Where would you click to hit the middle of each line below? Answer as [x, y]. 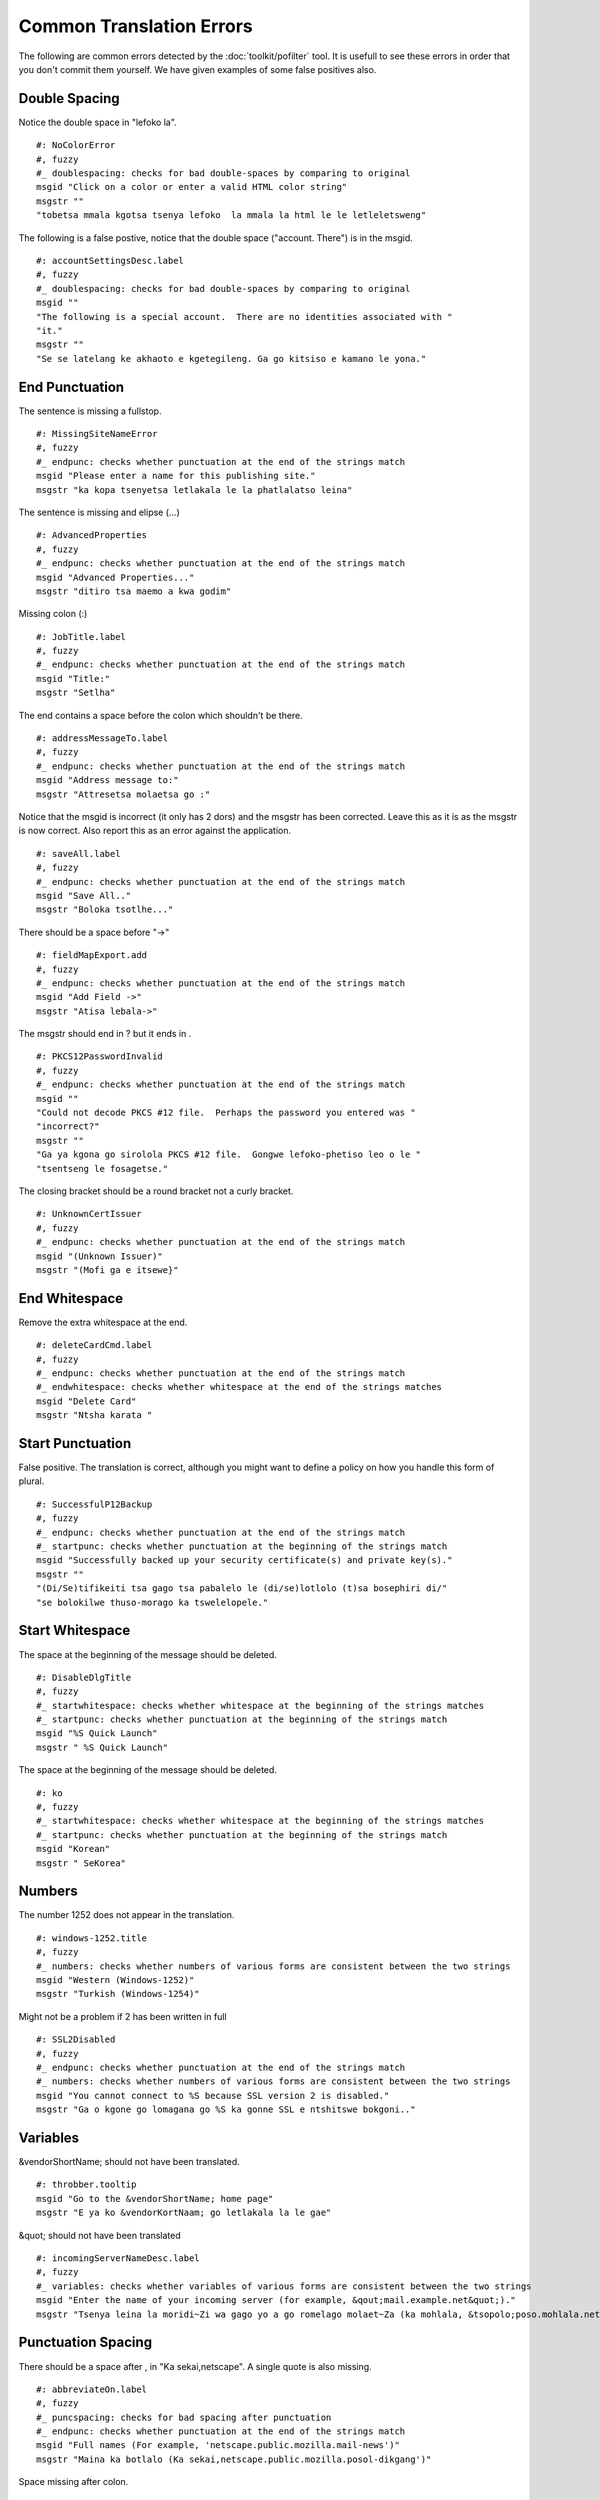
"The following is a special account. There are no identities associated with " [244, 316]
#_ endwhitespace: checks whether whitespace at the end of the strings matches [239, 1387]
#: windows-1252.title [92, 1938]
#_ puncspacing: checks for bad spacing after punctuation [184, 2417]
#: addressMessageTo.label [102, 738]
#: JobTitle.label [81, 636]
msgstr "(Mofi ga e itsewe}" [107, 1269]
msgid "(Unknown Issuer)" [100, 1256]
